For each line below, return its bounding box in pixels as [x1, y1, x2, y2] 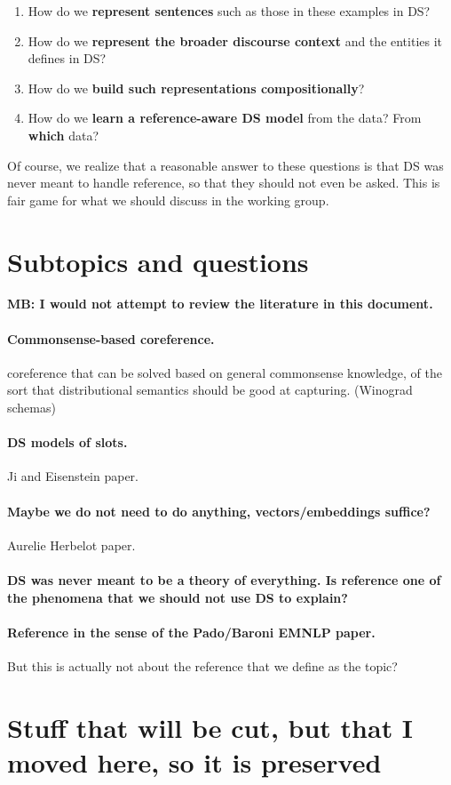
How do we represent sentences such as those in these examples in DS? [28, 2, 431, 20]
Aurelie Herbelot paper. [7, 535, 136, 554]
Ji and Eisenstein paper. [7, 467, 138, 485]
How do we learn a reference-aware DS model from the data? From [28, 108, 422, 127]
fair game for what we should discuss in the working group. [7, 190, 329, 209]
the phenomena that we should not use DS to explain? [7, 588, 348, 606]
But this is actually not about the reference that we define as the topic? [7, 657, 398, 675]
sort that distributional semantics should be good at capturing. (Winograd [7, 380, 413, 399]
